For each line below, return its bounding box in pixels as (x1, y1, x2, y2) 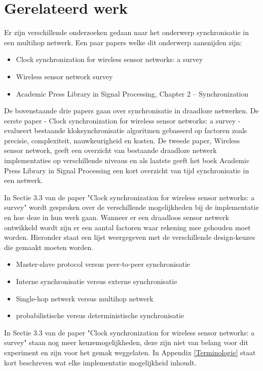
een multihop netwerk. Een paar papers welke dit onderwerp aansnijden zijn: (4, 37, 242, 47)
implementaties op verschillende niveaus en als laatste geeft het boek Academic (4, 155, 250, 166)
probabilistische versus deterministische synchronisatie (16, 310, 184, 321)
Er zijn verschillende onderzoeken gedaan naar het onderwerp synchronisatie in (4, 27, 249, 38)
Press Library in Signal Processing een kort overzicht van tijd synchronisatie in (4, 165, 249, 175)
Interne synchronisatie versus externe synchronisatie (16, 276, 177, 286)
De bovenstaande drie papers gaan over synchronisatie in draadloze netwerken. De (4, 105, 259, 116)
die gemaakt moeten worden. (4, 241, 94, 252)
